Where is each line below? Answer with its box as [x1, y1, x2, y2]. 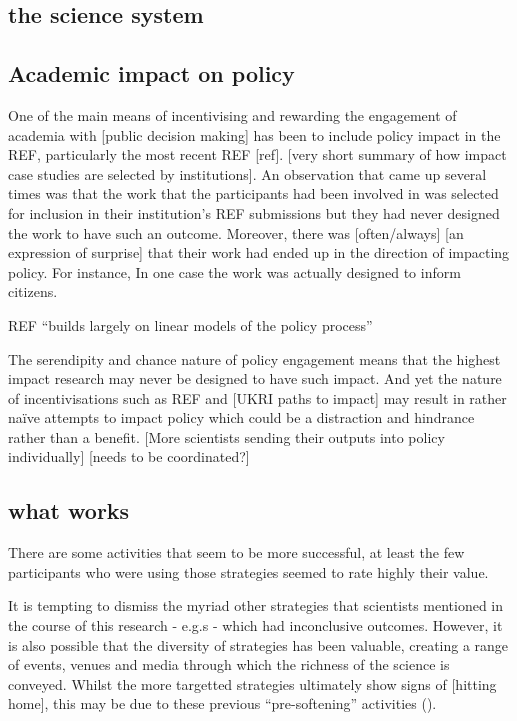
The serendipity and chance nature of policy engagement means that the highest [8, 348, 501, 369]
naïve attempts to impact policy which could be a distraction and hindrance [8, 407, 475, 428]
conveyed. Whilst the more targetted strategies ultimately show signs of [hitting [8, 673, 497, 694]
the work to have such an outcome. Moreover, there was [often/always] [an [8, 222, 464, 243]
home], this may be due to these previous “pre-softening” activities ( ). [8, 693, 437, 714]
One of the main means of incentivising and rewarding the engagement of [8, 104, 457, 125]
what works [8, 495, 130, 526]
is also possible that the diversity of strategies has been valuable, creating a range [8, 634, 509, 655]
